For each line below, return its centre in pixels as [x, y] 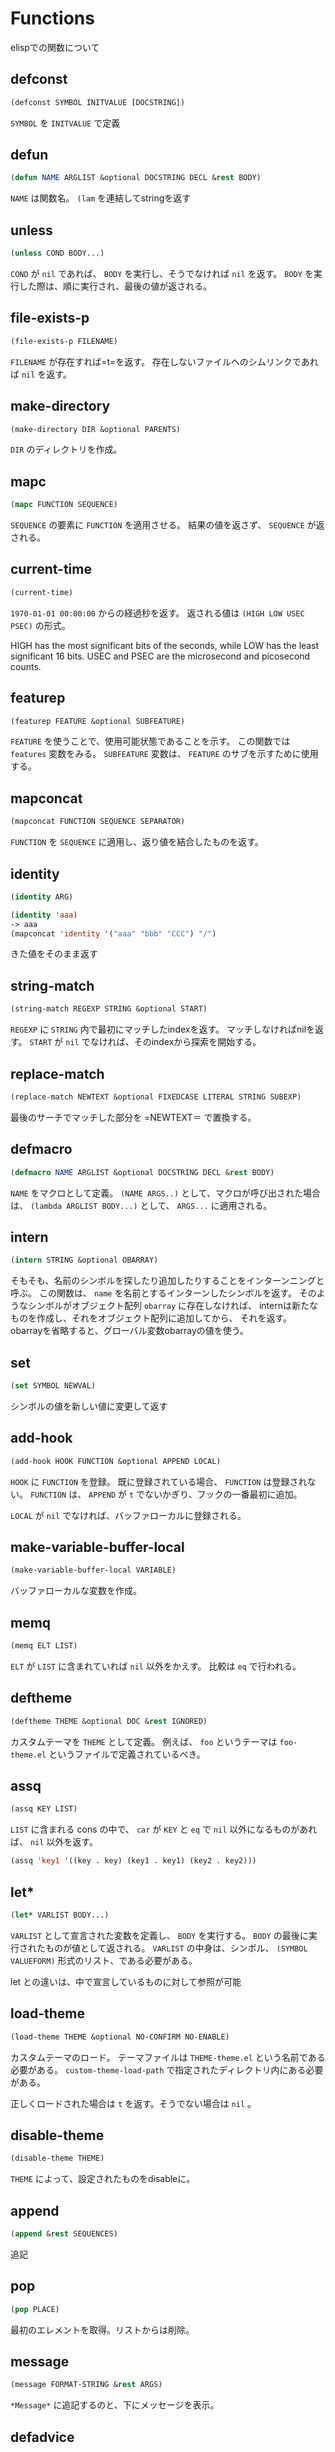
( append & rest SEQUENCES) [64, 2234]
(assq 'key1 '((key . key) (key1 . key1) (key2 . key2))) [133, 1861]
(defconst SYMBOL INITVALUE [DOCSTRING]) [98, 102]
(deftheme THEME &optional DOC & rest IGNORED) [109, 1721]
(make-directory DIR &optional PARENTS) [96, 429]
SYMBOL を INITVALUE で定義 [65, 123]
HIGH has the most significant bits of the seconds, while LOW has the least [165, 645]
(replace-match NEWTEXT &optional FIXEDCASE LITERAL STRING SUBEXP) [156, 1097]
